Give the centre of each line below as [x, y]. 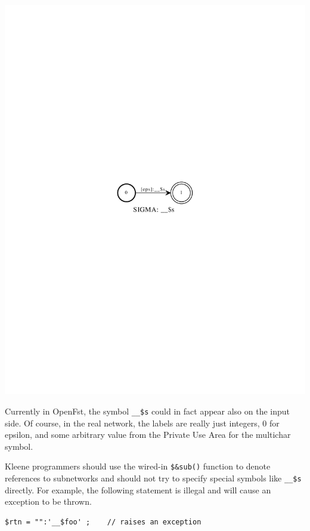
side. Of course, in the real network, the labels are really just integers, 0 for [142, 423]
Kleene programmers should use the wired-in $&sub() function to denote [138, 466]
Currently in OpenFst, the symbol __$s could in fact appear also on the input [148, 411]
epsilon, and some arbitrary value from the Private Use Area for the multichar [148, 435]
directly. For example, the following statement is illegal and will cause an [138, 489]
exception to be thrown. [48, 501]
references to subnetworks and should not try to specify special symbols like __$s [153, 478]
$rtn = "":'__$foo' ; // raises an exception [103, 522]
